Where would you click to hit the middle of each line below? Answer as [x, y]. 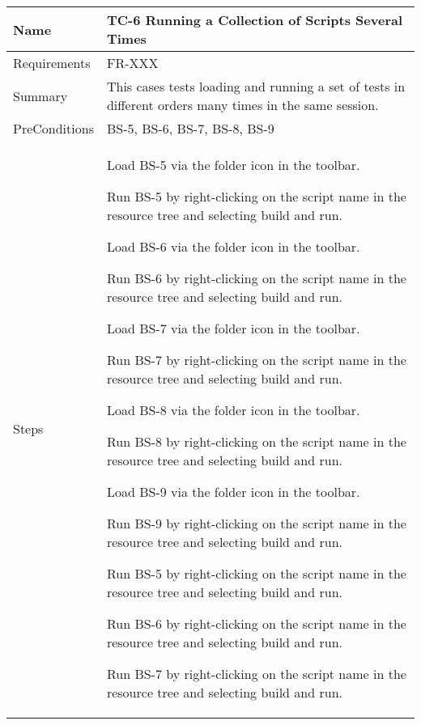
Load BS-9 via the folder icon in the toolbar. [233, 492]
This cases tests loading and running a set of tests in [256, 86]
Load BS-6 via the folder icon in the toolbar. [233, 246]
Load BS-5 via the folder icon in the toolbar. [233, 165]
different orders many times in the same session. [242, 105]
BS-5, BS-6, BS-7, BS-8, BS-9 [190, 128]
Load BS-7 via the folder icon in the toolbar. [233, 328]
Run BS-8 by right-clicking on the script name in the [256, 441]
